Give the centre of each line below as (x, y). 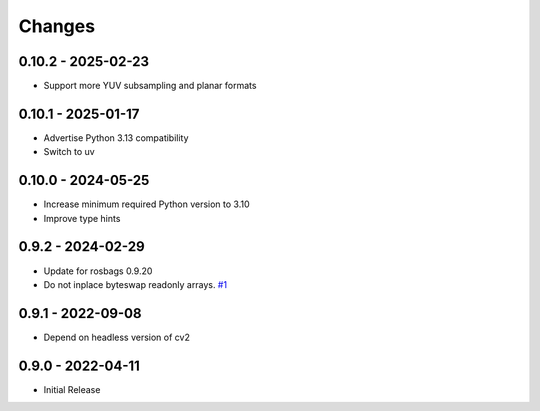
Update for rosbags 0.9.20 (98, 271)
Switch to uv (69, 152)
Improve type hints (82, 218)
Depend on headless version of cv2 (116, 337)
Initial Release (72, 389)
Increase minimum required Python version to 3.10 (146, 204)
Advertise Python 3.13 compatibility (116, 137)
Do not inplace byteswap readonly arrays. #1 (135, 284)
